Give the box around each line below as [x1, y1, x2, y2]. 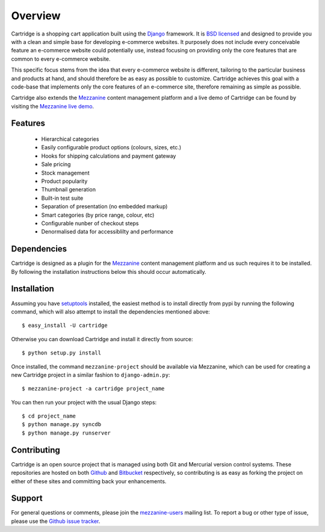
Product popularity [41, 178, 88, 185]
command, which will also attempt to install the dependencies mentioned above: [11, 308, 210, 315]
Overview [11, 9, 61, 22]
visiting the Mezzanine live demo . [11, 102, 94, 110]
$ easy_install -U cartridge [22, 322, 108, 329]
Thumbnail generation [41, 186, 96, 193]
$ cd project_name [22, 413, 76, 419]
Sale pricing [41, 161, 71, 168]
